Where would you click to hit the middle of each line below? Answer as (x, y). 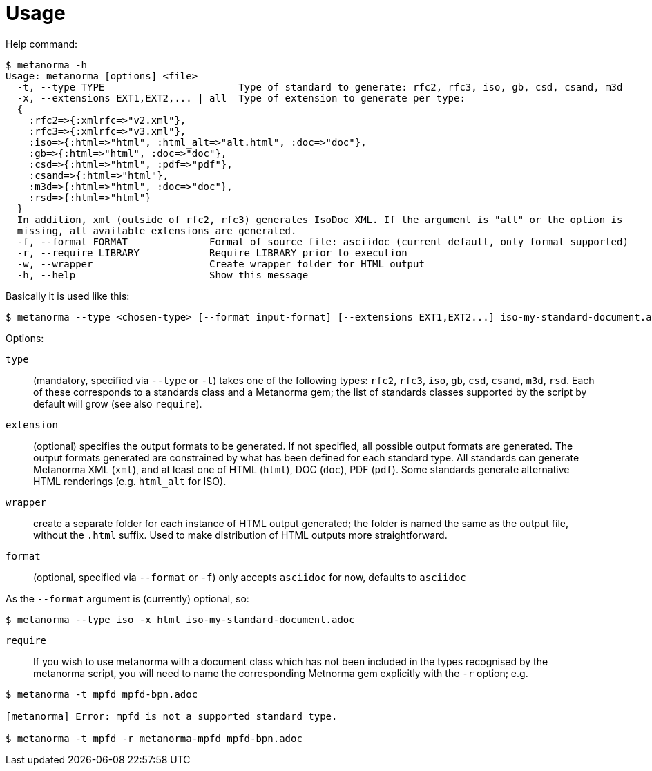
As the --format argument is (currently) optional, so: (127, 598)
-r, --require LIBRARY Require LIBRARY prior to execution (212, 253)
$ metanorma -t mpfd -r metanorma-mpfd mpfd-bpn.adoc (154, 738)
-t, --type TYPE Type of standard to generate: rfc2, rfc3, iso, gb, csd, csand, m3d (320, 87)
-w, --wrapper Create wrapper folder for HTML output (221, 264)
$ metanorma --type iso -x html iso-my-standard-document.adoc (180, 619)
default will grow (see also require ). (118, 403)
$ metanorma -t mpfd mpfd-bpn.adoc (102, 694)
